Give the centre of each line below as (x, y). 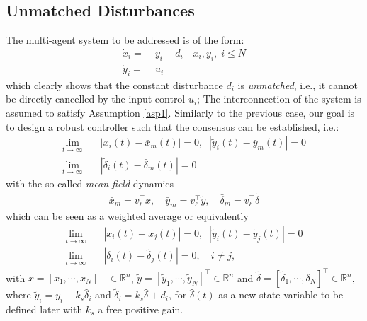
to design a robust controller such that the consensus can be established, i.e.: (173, 126)
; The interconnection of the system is (279, 99)
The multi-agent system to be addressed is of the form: (125, 40)
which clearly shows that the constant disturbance (114, 84)
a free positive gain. (141, 309)
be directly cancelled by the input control (96, 99)
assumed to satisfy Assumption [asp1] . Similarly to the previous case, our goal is (180, 113)
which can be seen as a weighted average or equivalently (127, 216)
